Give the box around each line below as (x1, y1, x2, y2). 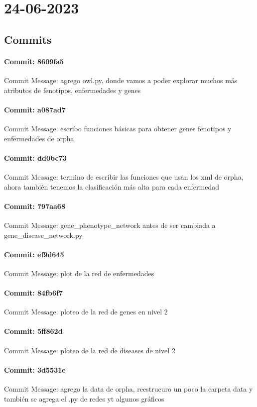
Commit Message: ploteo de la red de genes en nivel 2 (4, 306, 168, 317)
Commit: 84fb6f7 (4, 288, 63, 298)
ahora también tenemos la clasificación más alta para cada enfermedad (4, 181, 219, 192)
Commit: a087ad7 (4, 104, 66, 114)
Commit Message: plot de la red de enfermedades (4, 268, 154, 278)
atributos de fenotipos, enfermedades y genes (4, 85, 141, 95)
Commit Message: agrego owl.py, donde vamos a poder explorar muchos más (4, 75, 238, 85)
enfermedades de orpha (4, 133, 74, 143)
